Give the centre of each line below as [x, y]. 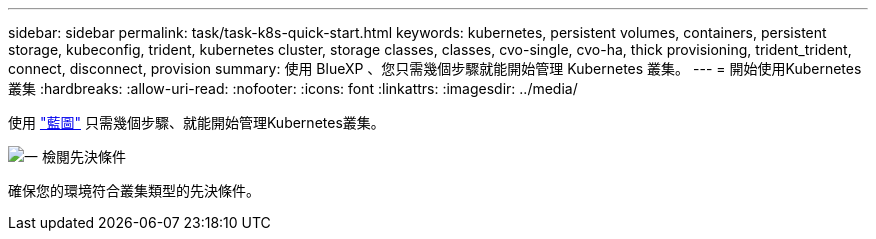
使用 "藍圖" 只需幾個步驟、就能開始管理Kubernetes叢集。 [196, 122]
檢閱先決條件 [83, 156]
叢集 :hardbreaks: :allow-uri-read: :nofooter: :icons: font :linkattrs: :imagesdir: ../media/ [293, 88]
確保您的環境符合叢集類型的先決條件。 [134, 190]
